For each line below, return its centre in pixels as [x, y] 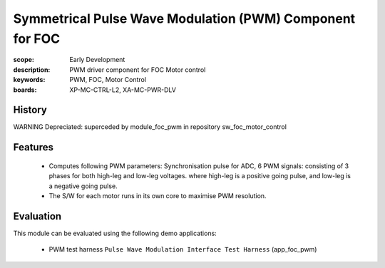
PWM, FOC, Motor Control [108, 80]
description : [32, 69]
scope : [24, 60]
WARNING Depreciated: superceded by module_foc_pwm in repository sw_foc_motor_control [150, 127]
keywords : [29, 80]
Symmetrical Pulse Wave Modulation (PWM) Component [184, 19]
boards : [25, 90]
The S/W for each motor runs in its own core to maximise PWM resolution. [158, 196]
